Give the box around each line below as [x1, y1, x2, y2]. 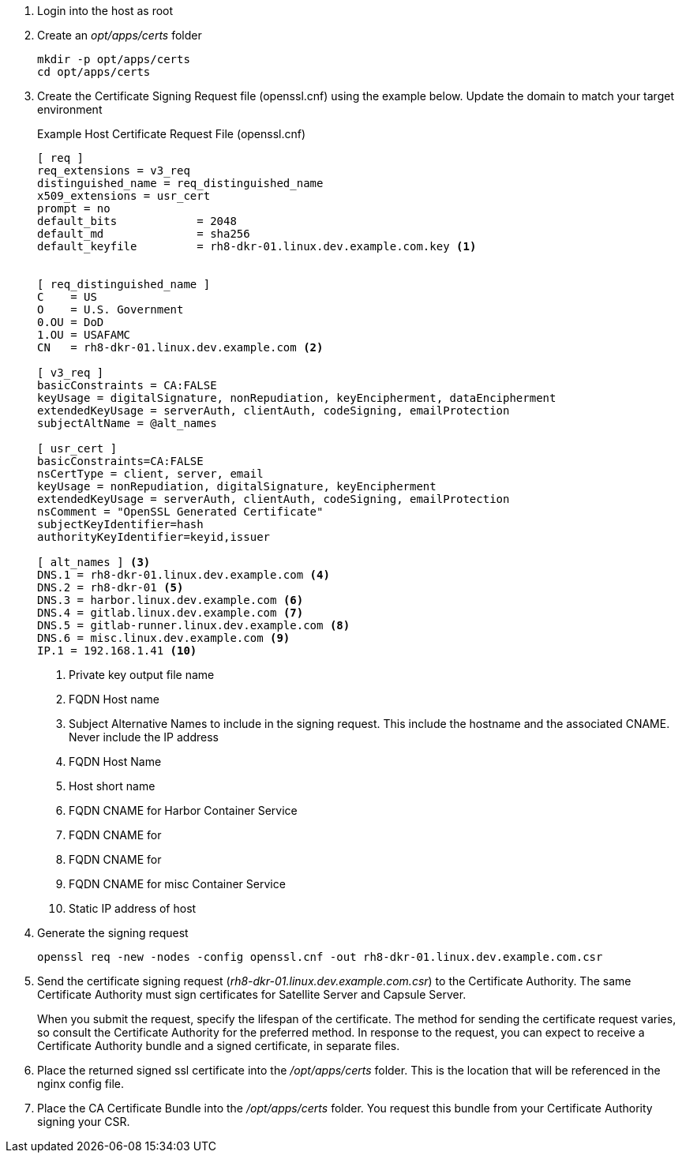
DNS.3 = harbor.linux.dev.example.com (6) [37, 594, 304, 606]
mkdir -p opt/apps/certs [37, 53, 190, 66]
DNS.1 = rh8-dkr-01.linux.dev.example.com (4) [37, 568, 330, 581]
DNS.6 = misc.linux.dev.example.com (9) [37, 632, 290, 644]
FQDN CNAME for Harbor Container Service [69, 804, 298, 817]
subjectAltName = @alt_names [37, 417, 217, 429]
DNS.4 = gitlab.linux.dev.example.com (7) [37, 606, 304, 619]
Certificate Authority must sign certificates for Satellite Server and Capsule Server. [37, 988, 467, 1001]
